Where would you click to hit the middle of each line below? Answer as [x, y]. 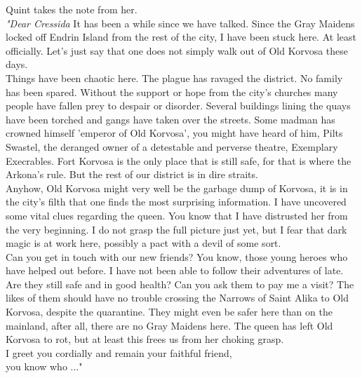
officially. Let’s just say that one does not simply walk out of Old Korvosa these [177, 50]
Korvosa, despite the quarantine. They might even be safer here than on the [169, 312]
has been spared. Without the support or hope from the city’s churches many [172, 92]
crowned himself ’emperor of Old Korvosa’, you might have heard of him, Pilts [174, 133]
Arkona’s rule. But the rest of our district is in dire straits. [132, 174]
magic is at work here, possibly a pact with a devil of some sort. [143, 243]
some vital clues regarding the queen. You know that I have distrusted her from [177, 215]
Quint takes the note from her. [72, 9]
